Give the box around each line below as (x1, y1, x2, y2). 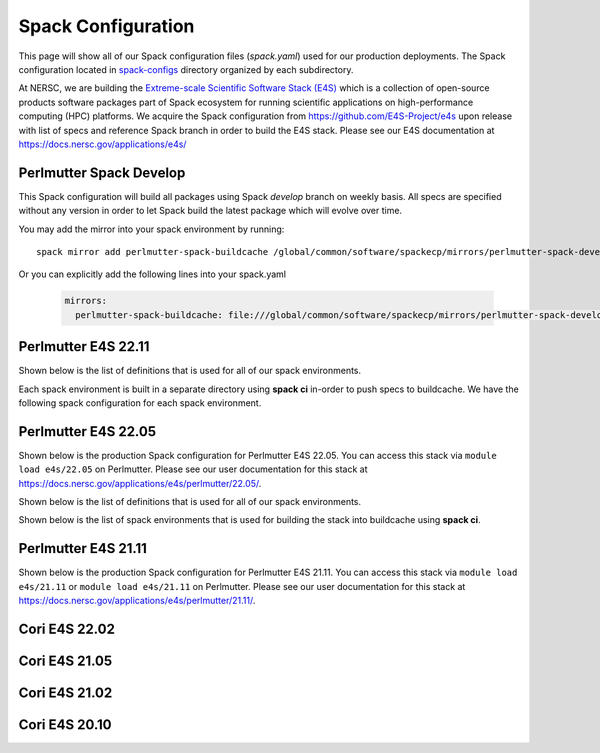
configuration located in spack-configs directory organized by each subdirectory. (18, 63, 354, 75)
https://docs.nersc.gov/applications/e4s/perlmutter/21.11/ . (18, 595, 256, 607)
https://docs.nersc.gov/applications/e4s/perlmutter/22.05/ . (18, 477, 262, 489)
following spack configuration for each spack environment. (18, 397, 262, 409)
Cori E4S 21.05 (18, 653, 113, 669)
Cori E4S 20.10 (18, 716, 112, 734)
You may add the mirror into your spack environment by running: (18, 223, 285, 235)
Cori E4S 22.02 (18, 620, 115, 637)
